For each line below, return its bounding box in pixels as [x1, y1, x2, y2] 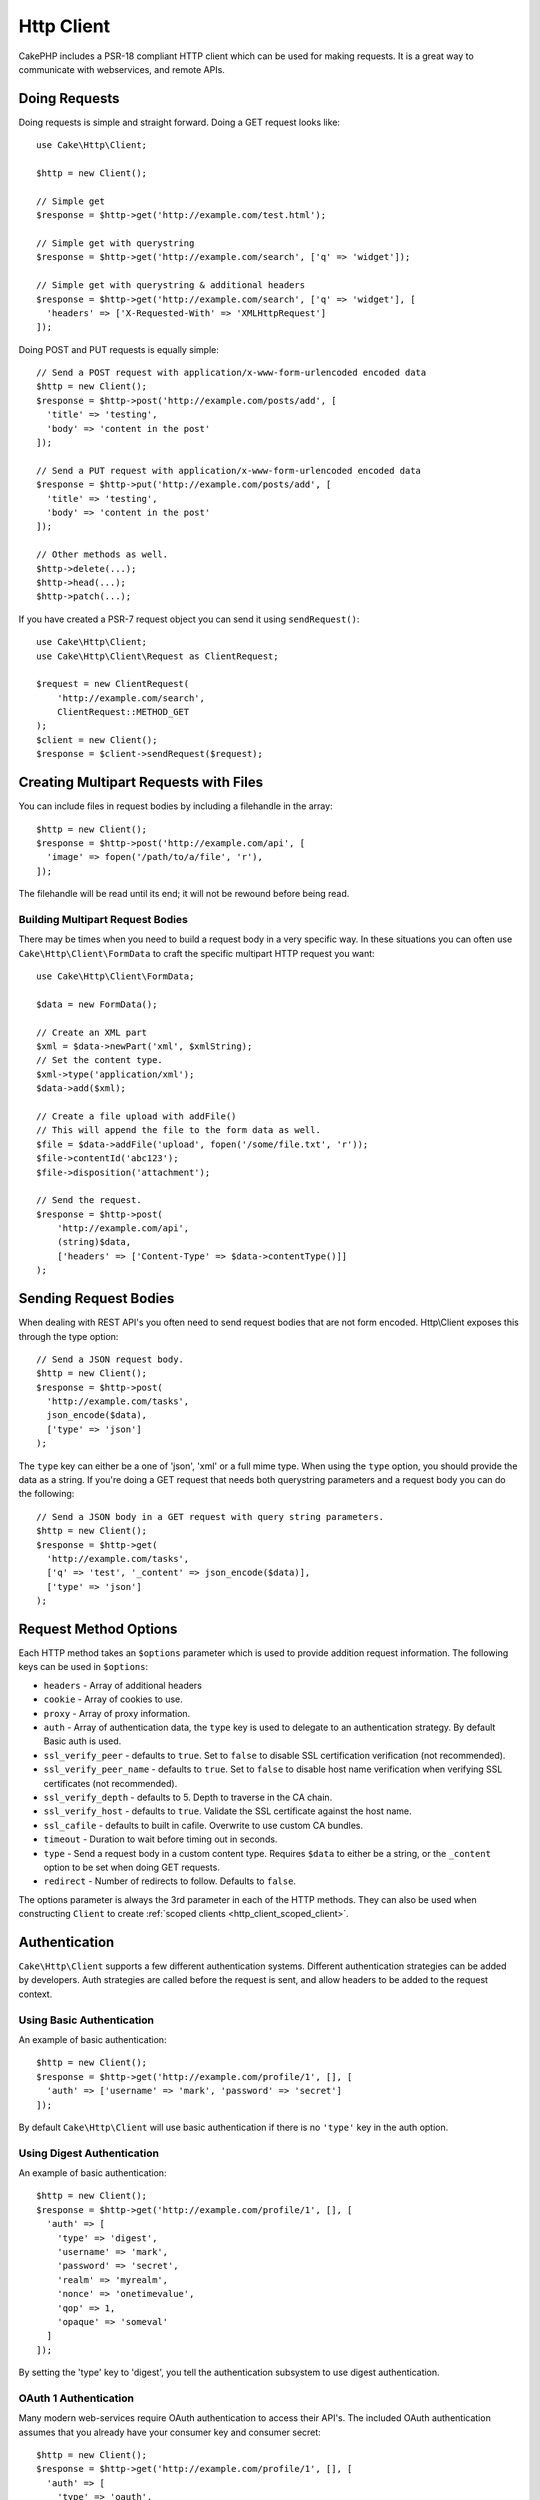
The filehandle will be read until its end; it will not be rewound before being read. [18, 888, 350, 900]
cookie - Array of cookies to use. [43, 1693, 184, 1705]
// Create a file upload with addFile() [36, 1110, 237, 1122]
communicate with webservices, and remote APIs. [18, 63, 225, 75]
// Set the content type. [36, 1055, 164, 1066]
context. [18, 1988, 53, 2000]
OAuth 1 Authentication [18, 2391, 135, 2405]
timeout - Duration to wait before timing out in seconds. [43, 1833, 278, 1845]
